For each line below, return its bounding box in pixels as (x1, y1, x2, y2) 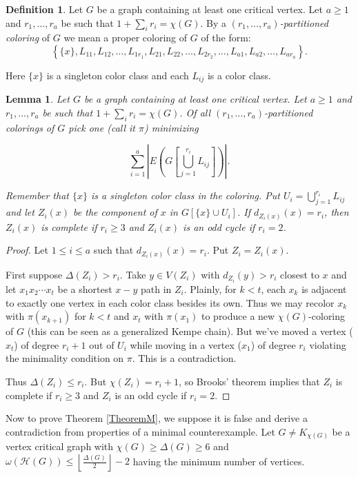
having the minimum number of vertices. (132, 454, 305, 468)
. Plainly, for (183, 281, 237, 296)
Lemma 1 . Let (6, 92, 70, 106)
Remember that (6, 188, 69, 203)
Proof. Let (6, 243, 48, 257)
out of (89, 337, 115, 352)
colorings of (6, 120, 54, 134)
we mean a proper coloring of (63, 30, 188, 45)
